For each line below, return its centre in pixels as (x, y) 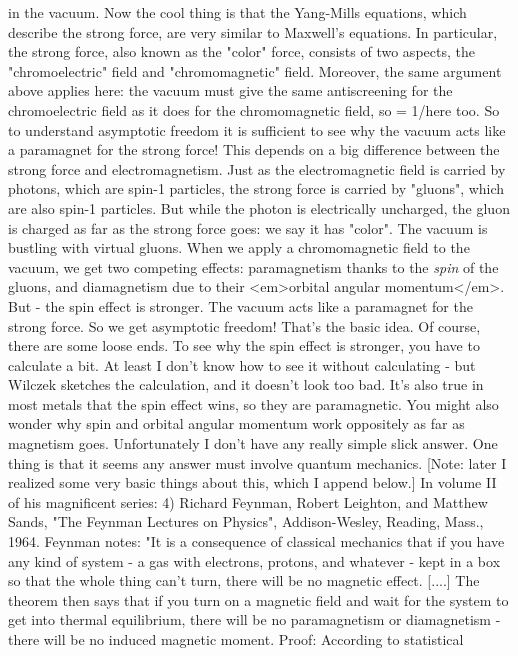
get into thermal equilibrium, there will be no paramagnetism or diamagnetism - (254, 619)
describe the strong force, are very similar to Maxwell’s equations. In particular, (253, 31)
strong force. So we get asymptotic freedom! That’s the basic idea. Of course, (244, 325)
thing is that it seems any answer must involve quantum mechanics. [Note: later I (257, 462)
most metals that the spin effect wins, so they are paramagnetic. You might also (253, 403)
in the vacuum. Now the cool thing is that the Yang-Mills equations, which (237, 12)
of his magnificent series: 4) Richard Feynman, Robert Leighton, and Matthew (248, 501)
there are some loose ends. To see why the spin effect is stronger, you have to (244, 345)
